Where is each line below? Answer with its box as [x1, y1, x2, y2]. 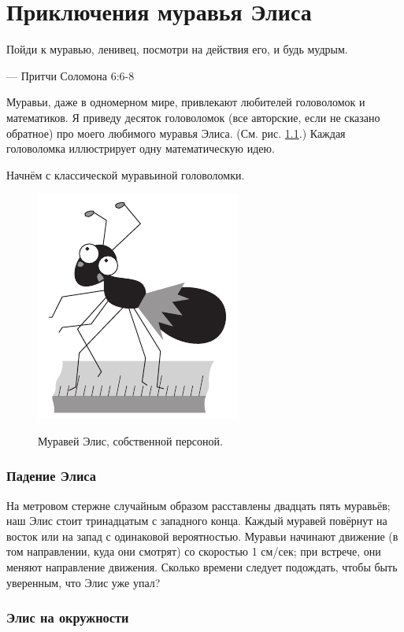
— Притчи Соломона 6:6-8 [6, 67, 135, 83]
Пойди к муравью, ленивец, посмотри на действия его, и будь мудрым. [6, 41, 348, 57]
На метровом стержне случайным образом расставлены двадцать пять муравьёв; [6, 497, 391, 513]
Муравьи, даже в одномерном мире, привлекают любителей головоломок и [6, 94, 365, 110]
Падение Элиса [6, 466, 96, 486]
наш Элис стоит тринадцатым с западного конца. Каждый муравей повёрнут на [6, 512, 387, 529]
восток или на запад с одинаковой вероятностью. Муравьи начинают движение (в [6, 527, 398, 544]
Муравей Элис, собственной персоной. [38, 432, 223, 449]
